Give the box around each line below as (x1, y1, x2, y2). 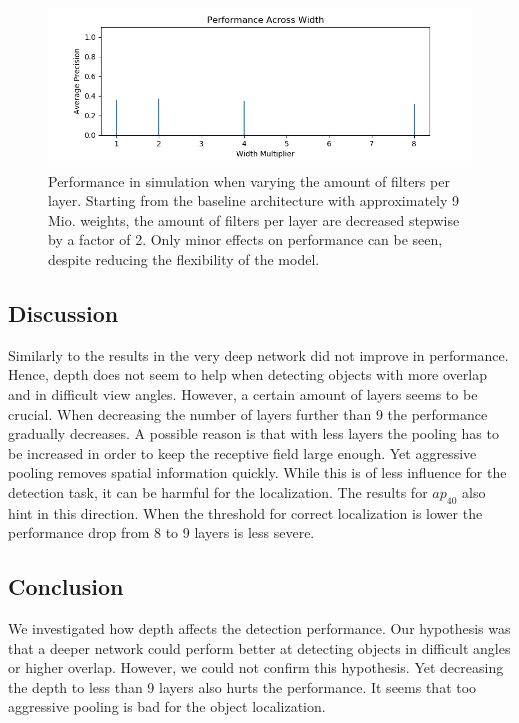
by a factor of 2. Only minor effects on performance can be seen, (48, 229, 443, 250)
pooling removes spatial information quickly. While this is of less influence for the (8, 462, 507, 483)
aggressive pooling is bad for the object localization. (8, 696, 326, 717)
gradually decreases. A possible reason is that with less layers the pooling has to (8, 423, 499, 444)
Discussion (8, 297, 119, 328)
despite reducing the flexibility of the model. (48, 248, 320, 269)
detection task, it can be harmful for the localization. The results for (8, 481, 428, 502)
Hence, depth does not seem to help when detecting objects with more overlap (8, 364, 487, 385)
